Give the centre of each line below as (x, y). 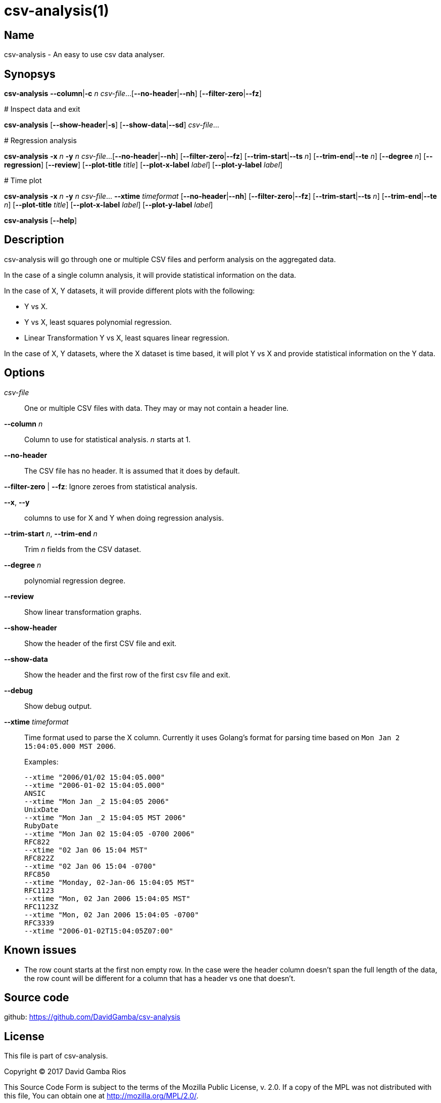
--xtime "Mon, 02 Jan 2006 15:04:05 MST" (107, 898)
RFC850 (37, 874)
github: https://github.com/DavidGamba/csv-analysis (92, 1017)
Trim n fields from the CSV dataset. (83, 549)
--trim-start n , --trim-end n (51, 533)
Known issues (40, 950)
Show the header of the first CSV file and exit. (101, 643)
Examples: (41, 761)
